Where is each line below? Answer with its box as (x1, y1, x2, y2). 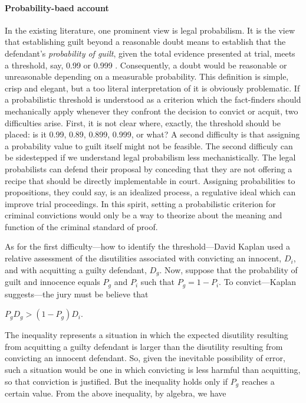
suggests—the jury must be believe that (5, 287, 149, 300)
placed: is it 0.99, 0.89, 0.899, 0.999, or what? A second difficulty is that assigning (5, 128, 300, 140)
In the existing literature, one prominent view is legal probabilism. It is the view (5, 24, 295, 36)
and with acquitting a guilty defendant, (5, 263, 147, 276)
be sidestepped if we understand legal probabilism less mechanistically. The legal (5, 151, 296, 163)
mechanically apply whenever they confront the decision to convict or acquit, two (5, 104, 298, 117)
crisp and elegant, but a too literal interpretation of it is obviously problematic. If (5, 81, 300, 94)
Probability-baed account (5, 1, 109, 14)
